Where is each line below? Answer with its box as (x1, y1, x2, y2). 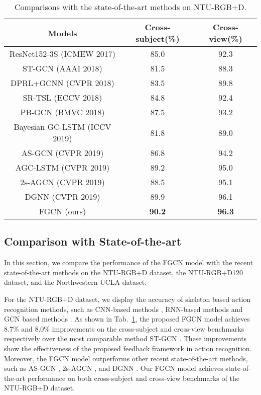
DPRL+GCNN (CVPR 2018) (11, 77, 114, 89)
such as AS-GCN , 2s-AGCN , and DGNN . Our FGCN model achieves (4, 363, 223, 373)
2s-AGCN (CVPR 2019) (20, 176, 105, 188)
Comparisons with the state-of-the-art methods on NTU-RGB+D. (14, 1, 247, 13)
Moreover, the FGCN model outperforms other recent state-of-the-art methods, (4, 353, 248, 363)
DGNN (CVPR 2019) (25, 191, 100, 202)
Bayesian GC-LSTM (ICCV (14, 121, 111, 132)
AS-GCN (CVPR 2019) (21, 147, 104, 159)
